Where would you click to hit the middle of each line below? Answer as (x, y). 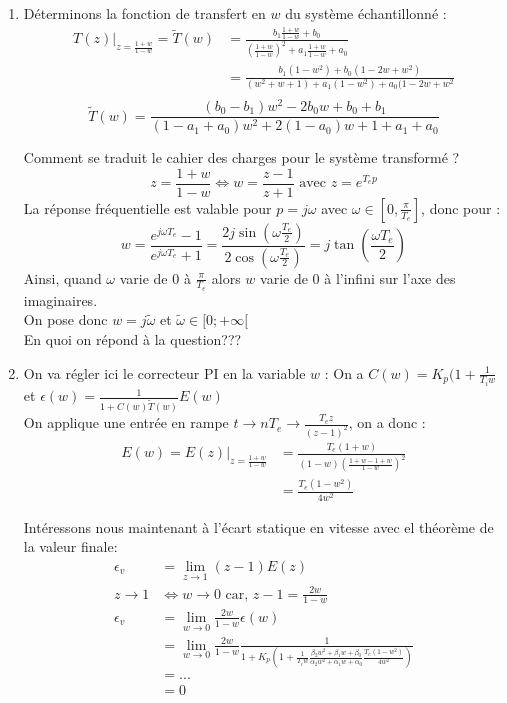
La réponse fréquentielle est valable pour (147, 207)
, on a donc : (387, 422)
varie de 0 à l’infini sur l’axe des (358, 277)
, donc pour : (461, 207)
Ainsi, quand (62, 277)
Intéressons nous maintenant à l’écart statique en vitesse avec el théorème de (258, 526)
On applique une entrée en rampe (126, 422)
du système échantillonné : (366, 13)
